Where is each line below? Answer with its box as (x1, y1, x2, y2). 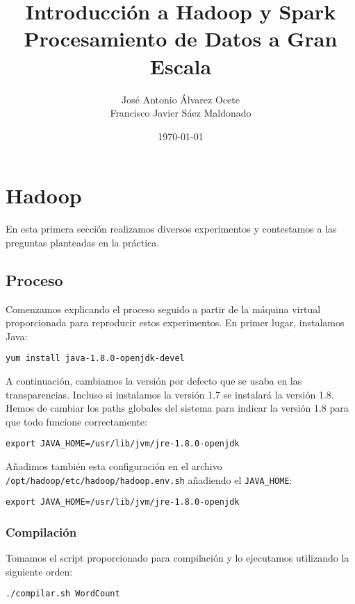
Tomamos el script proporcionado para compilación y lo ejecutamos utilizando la (6, 551, 349, 565)
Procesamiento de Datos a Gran (24, 24, 338, 53)
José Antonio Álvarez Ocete (122, 92, 240, 106)
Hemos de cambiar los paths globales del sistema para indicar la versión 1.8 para (6, 401, 349, 415)
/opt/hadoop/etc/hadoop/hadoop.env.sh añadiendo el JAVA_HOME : (6, 472, 292, 487)
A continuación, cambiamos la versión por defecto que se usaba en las (6, 374, 302, 388)
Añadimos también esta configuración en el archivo (6, 459, 222, 473)
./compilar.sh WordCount (6, 589, 120, 599)
